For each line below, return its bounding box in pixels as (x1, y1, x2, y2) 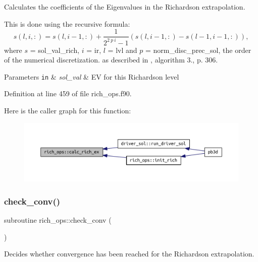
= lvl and (108, 44, 137, 55)
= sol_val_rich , (30, 44, 80, 55)
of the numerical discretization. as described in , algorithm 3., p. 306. (4, 54, 218, 65)
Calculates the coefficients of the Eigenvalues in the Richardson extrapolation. (4, 2, 245, 12)
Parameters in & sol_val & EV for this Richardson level (4, 71, 179, 82)
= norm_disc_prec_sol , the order (145, 44, 251, 55)
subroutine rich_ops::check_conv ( (4, 215, 112, 225)
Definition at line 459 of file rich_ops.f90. (4, 88, 132, 99)
